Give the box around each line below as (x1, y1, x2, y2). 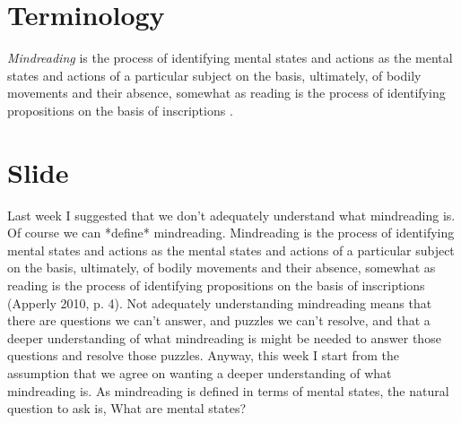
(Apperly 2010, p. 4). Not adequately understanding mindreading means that (7, 293, 432, 312)
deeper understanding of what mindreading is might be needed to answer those (7, 328, 441, 347)
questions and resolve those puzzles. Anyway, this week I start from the (7, 346, 399, 365)
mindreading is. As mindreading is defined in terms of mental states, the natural (7, 381, 449, 400)
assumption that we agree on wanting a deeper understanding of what (7, 363, 392, 382)
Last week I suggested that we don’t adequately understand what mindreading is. (7, 205, 456, 224)
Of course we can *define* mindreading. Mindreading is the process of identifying (7, 223, 455, 242)
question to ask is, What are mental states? (7, 399, 246, 418)
